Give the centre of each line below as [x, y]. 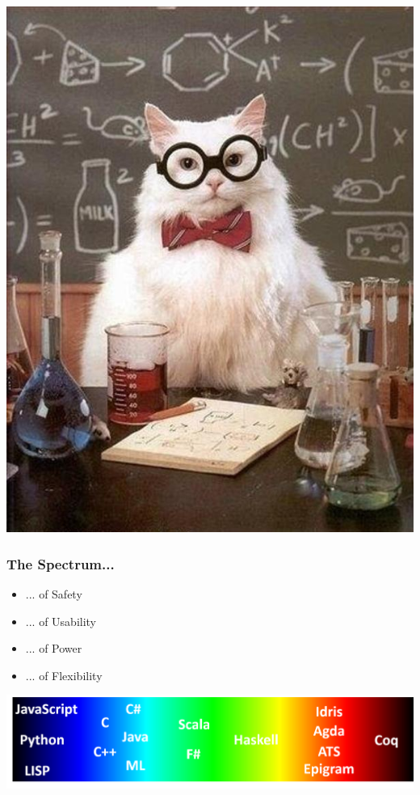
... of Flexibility [64, 675]
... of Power [54, 648]
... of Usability [61, 621]
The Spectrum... [61, 563]
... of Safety [54, 593]
